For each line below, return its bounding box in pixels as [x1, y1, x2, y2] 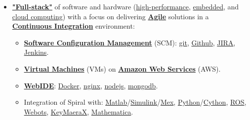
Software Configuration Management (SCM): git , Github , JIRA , [24, 37, 236, 47]
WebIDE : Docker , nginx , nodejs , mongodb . [24, 80, 158, 90]
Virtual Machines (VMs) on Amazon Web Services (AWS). [24, 63, 221, 74]
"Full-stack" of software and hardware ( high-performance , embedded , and [12, 1, 239, 11]
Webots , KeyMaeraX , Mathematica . [24, 106, 133, 117]
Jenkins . [24, 47, 49, 57]
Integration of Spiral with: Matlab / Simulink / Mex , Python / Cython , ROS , [24, 97, 247, 107]
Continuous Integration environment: [12, 21, 135, 31]
